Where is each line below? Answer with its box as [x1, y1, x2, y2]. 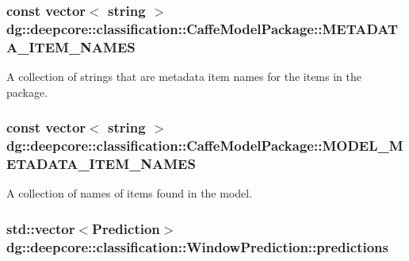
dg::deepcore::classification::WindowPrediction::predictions [6, 236, 388, 256]
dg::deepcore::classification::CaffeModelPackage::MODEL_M [6, 136, 403, 155]
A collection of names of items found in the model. [6, 185, 253, 202]
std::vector [6, 218, 75, 238]
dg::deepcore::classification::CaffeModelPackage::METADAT [6, 18, 399, 38]
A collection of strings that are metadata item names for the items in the [6, 68, 361, 85]
